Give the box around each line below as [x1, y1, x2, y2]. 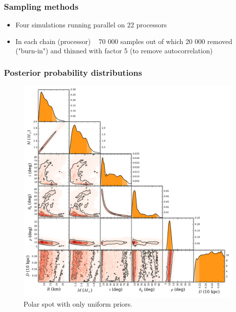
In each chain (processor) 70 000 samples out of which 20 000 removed [15, 36, 233, 46]
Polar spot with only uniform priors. [24, 298, 133, 309]
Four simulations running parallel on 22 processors [15, 20, 167, 30]
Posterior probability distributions [4, 66, 142, 78]
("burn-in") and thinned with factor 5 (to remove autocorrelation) [15, 45, 213, 56]
